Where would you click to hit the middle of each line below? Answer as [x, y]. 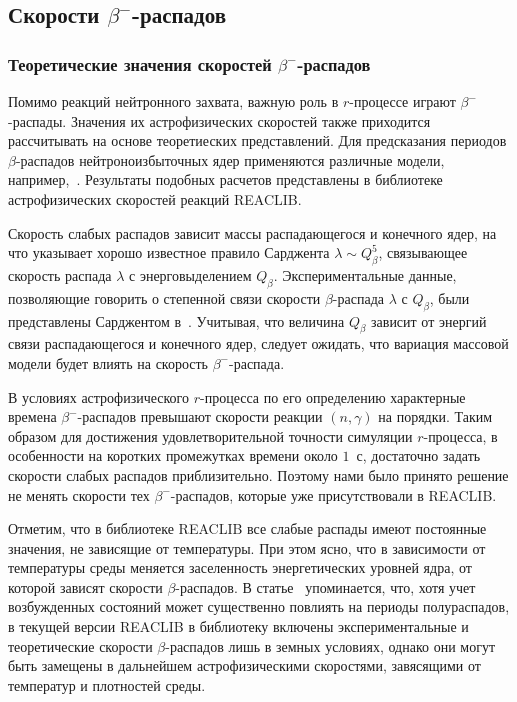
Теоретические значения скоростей [140, 63]
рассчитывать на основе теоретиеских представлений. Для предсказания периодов [257, 140]
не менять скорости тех [79, 494]
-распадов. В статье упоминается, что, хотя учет [325, 586]
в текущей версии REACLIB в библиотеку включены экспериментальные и [238, 626]
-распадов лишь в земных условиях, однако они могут [330, 645]
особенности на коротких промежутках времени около [173, 455]
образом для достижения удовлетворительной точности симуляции [210, 435]
